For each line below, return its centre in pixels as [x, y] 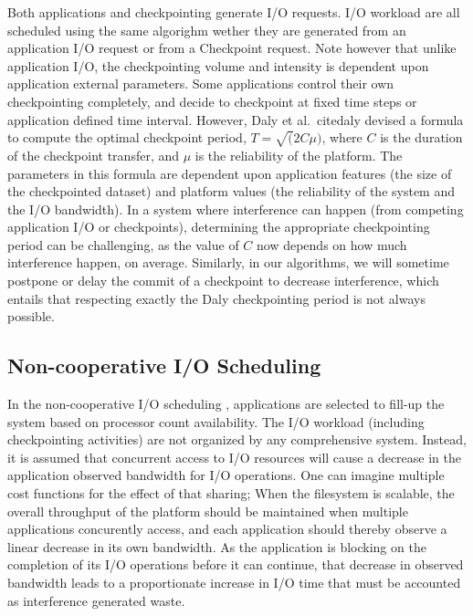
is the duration [421, 137]
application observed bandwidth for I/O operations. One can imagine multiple [226, 475]
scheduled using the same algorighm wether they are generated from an [207, 30]
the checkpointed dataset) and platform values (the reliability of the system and [231, 191]
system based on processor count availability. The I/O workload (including [216, 421]
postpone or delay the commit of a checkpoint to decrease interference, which [223, 281]
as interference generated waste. [96, 600]
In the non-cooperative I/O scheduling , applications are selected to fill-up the [226, 404]
